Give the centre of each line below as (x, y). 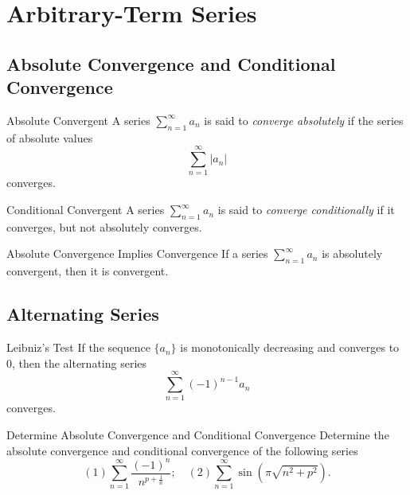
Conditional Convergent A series (86, 210)
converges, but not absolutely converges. (104, 226)
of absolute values (50, 137)
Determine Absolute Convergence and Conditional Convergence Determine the (198, 434)
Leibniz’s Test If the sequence (78, 347)
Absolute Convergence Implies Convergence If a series (137, 253)
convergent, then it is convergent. (88, 271)
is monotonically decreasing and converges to (290, 347)
